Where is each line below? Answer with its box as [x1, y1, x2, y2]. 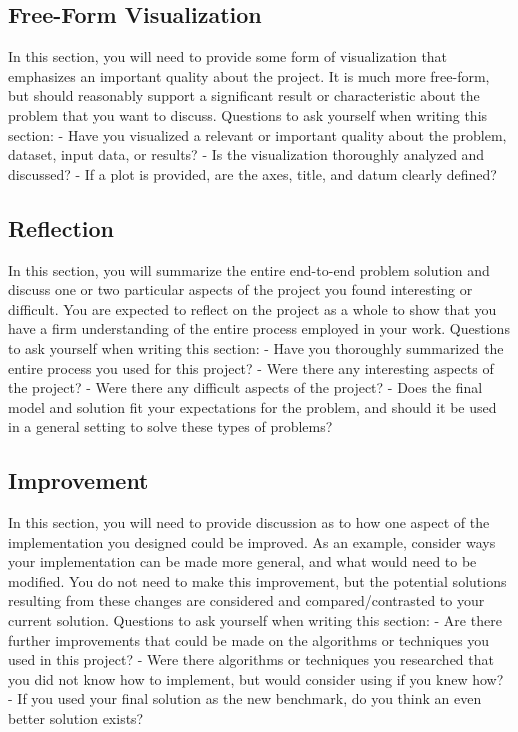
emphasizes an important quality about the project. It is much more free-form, [8, 65, 490, 86]
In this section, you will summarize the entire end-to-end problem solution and [8, 259, 490, 280]
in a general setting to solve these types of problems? [8, 416, 333, 437]
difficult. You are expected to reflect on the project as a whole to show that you [8, 298, 497, 319]
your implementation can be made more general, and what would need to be [8, 551, 477, 572]
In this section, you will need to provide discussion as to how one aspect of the [8, 512, 490, 533]
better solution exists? [8, 708, 144, 729]
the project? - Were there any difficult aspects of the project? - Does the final [8, 377, 483, 398]
